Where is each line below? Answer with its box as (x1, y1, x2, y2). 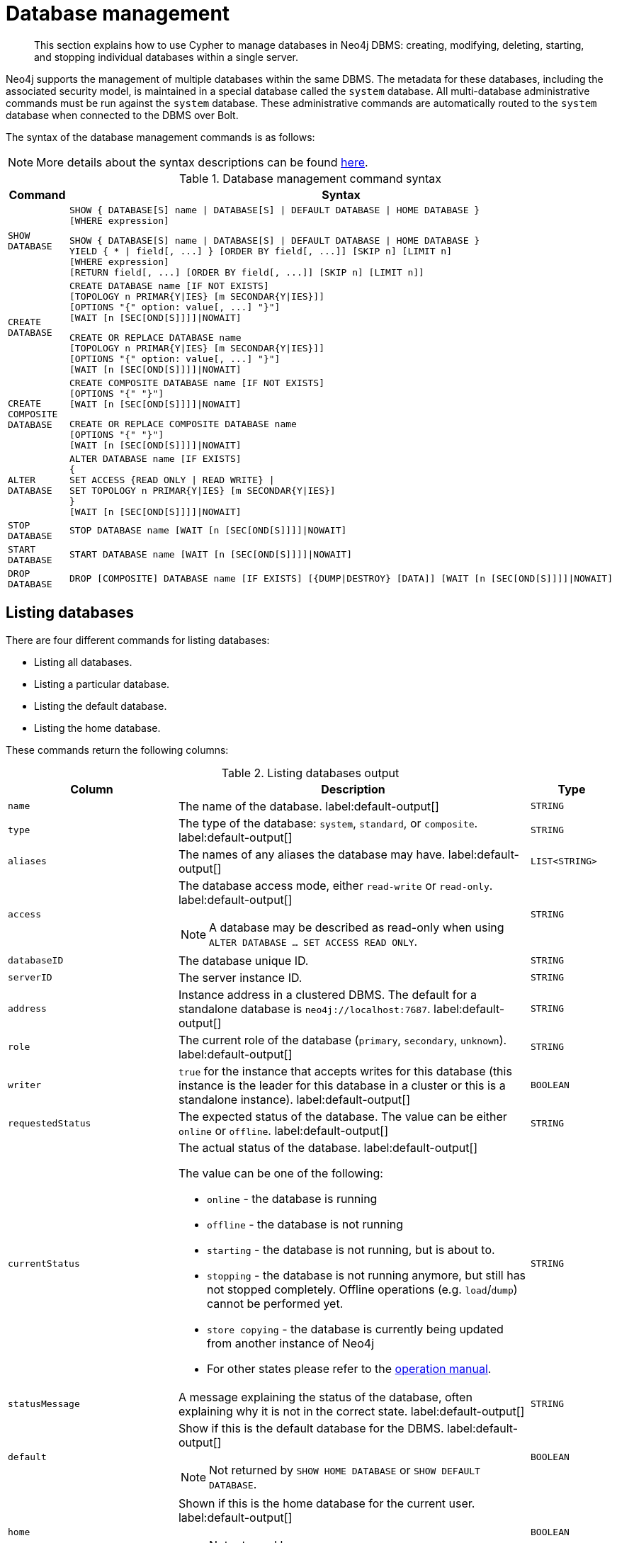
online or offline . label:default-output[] (178, 1123, 388, 1138)
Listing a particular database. (34, 677, 170, 690)
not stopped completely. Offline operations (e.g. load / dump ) (206, 1282, 518, 1296)
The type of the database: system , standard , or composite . (178, 815, 478, 830)
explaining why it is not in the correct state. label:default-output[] (178, 1403, 525, 1418)
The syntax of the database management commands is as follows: (6, 130, 315, 143)
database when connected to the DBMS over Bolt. (6, 108, 239, 121)
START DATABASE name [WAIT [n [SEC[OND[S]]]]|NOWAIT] (69, 549, 353, 560)
